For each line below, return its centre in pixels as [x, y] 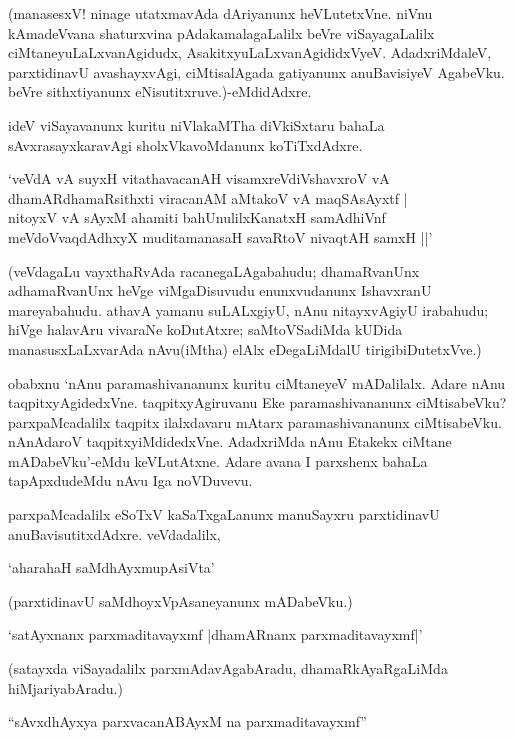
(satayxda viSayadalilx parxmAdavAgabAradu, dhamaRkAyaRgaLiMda [228, 668]
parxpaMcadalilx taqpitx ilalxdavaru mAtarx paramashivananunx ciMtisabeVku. [255, 421]
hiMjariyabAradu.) [65, 687]
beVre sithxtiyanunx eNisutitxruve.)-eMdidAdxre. [160, 91]
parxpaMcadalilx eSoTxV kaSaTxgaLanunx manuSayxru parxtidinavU [224, 514]
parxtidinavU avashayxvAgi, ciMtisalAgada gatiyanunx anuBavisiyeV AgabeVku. [256, 71]
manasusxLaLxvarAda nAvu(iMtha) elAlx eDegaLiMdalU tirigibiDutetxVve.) [245, 348]
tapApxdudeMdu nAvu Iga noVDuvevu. [130, 480]
